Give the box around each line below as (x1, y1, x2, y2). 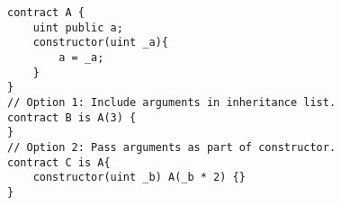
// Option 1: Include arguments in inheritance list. (7, 95, 337, 109)
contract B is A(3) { (7, 111, 137, 124)
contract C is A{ (7, 156, 111, 169)
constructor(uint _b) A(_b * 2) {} (32, 171, 246, 184)
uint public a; (32, 21, 123, 34)
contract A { (7, 6, 85, 19)
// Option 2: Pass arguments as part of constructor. (7, 140, 337, 154)
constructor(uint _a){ (32, 36, 168, 49)
